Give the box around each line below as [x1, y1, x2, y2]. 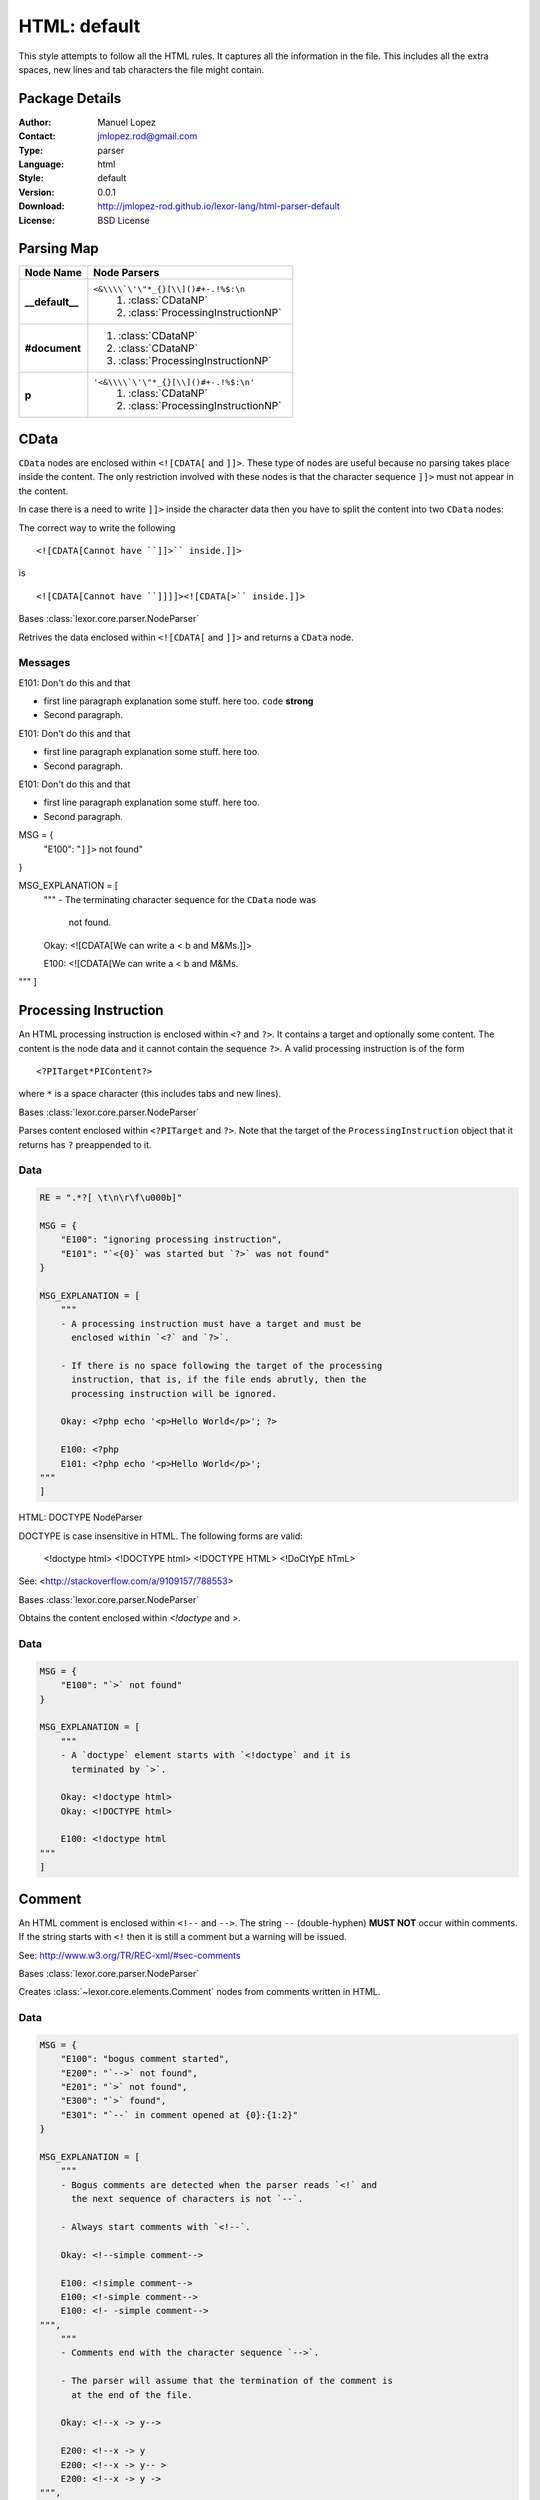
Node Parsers [93, 266, 160, 280]
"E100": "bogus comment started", [60, 2053, 230, 2065]
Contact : [18, 130, 57, 142]
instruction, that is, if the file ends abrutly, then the [71, 1374, 367, 1385]
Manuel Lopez [97, 116, 157, 128]
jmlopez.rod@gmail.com [97, 130, 198, 142]
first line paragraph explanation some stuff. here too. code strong [43, 695, 314, 707]
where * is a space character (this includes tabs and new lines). [18, 1088, 282, 1100]
